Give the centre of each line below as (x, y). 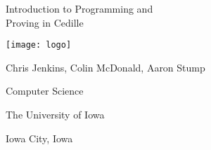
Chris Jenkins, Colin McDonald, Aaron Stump (105, 67)
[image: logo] (39, 45)
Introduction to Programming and (79, 8)
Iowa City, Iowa (39, 138)
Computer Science (45, 91)
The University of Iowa (55, 115)
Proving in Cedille (45, 22)
